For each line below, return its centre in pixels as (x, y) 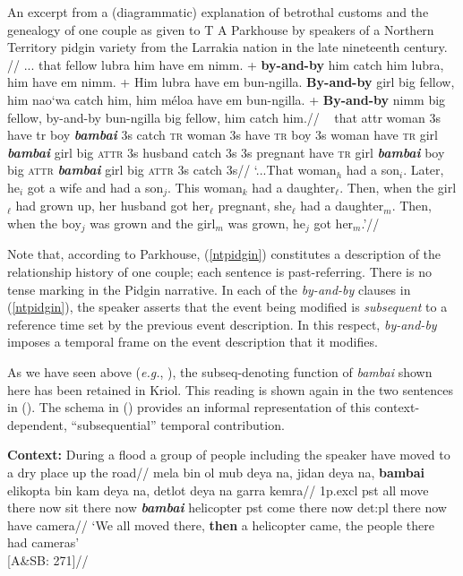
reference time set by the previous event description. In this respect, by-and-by (222, 324)
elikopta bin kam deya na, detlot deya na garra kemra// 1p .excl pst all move (218, 490)
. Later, (424, 170)
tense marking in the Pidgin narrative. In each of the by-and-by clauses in (209, 289)
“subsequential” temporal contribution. (178, 424)
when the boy (44, 223)
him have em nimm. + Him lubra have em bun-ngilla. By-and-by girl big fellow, (231, 82)
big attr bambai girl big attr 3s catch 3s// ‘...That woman (172, 170)
